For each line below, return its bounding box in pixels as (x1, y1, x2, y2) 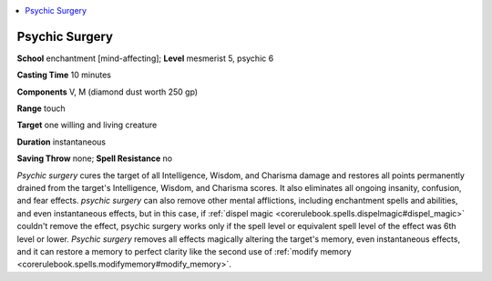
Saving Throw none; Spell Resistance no (16, 153, 173, 164)
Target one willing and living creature (16, 119, 158, 131)
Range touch (16, 103, 66, 114)
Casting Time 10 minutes (16, 69, 111, 81)
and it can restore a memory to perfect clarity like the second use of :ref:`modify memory (16, 246, 352, 256)
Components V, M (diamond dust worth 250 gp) (16, 86, 199, 97)
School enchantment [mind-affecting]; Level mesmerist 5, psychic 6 (16, 53, 274, 64)
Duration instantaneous (16, 136, 107, 147)
